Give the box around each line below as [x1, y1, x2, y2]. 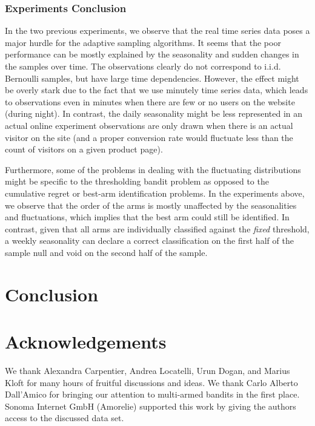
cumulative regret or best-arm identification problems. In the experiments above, [5, 186, 305, 199]
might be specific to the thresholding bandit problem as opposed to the [5, 175, 269, 188]
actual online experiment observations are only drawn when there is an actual [5, 119, 293, 131]
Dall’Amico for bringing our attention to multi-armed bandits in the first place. [5, 388, 300, 401]
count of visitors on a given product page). [5, 143, 163, 156]
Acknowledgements [5, 329, 167, 354]
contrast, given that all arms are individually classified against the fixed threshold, [5, 222, 310, 235]
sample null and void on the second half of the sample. [5, 246, 208, 258]
